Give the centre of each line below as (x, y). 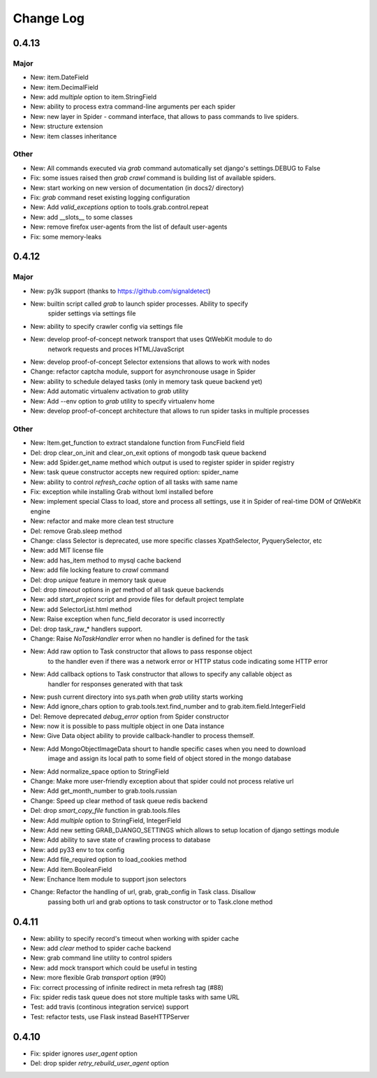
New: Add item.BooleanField (71, 869)
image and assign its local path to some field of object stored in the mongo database (169, 758)
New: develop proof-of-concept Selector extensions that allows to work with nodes (150, 362)
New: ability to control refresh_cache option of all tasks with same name (134, 482)
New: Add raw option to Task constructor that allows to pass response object (141, 651)
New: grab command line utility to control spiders (101, 958)
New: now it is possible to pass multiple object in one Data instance (127, 726)
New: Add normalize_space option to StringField (100, 771)
